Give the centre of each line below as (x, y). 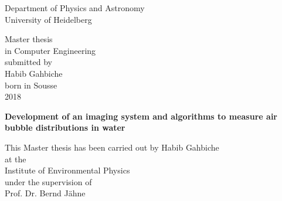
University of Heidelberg (48, 19)
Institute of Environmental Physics (67, 170)
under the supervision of (48, 181)
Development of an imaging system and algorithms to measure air (141, 116)
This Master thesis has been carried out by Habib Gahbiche (112, 147)
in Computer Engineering (50, 50)
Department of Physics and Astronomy (75, 8)
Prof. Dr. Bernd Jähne (45, 193)
